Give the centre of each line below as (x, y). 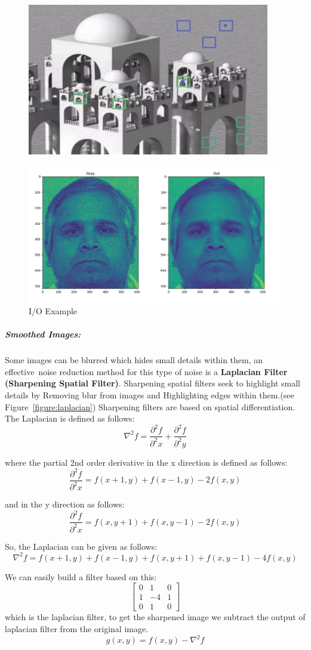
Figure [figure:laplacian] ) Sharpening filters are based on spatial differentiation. (150, 406)
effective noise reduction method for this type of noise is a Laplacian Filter (146, 371)
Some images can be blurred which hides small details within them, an (134, 360)
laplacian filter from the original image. (77, 628)
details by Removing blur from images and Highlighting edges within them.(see (150, 394)
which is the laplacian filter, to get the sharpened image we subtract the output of (155, 617)
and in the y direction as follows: (65, 504)
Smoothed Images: (43, 334)
